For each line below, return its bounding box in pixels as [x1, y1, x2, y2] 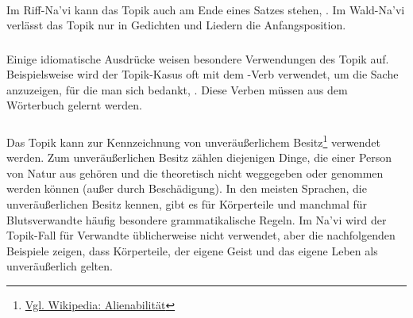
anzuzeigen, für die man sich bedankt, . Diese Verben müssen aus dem [6, 81, 348, 98]
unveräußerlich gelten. [6, 258, 113, 274]
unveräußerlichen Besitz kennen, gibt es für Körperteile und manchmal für [6, 196, 368, 213]
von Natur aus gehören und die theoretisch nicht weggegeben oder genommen [6, 164, 384, 181]
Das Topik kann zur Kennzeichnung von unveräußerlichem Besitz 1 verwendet [6, 132, 380, 150]
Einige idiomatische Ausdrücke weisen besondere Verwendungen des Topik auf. [6, 50, 389, 67]
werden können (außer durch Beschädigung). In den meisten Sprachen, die [6, 180, 367, 197]
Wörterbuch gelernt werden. [6, 97, 142, 113]
